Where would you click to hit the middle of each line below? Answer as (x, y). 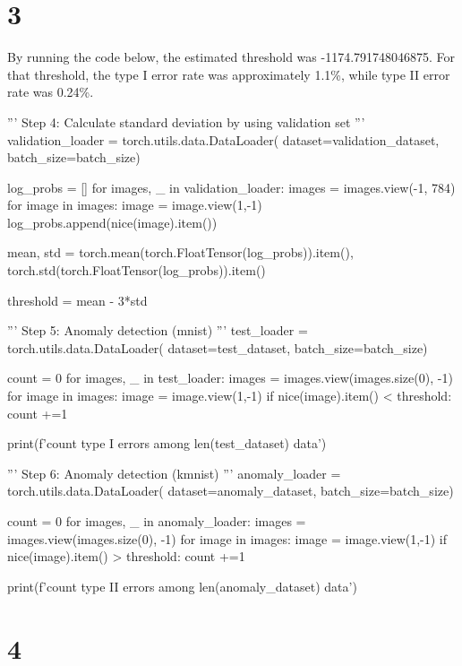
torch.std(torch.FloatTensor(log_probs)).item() (137, 270)
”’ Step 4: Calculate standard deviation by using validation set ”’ (186, 121)
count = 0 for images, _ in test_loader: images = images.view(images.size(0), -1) (230, 378)
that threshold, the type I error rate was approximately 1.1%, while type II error (229, 74)
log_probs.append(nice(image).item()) (112, 222)
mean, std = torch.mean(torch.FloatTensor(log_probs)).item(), (180, 252)
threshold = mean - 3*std (77, 300)
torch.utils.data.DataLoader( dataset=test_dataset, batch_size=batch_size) (218, 347)
